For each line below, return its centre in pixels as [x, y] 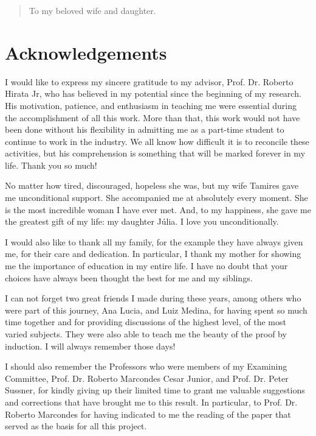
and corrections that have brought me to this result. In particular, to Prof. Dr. [151, 402]
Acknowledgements [86, 52]
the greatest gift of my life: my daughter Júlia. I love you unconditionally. [142, 221]
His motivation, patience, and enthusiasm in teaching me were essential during [151, 105]
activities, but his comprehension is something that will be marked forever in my [155, 153]
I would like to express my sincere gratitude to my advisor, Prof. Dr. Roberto [149, 81]
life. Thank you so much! [51, 165]
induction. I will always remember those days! [90, 346]
